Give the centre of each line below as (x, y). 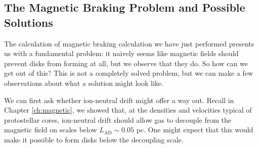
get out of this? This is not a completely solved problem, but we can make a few (129, 73)
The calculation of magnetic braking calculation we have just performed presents (129, 43)
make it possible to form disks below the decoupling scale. (94, 139)
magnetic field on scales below (51, 130)
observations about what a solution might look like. (84, 83)
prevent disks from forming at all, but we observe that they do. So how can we (126, 63)
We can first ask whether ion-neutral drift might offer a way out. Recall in (119, 100)
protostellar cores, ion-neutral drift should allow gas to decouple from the (118, 119)
